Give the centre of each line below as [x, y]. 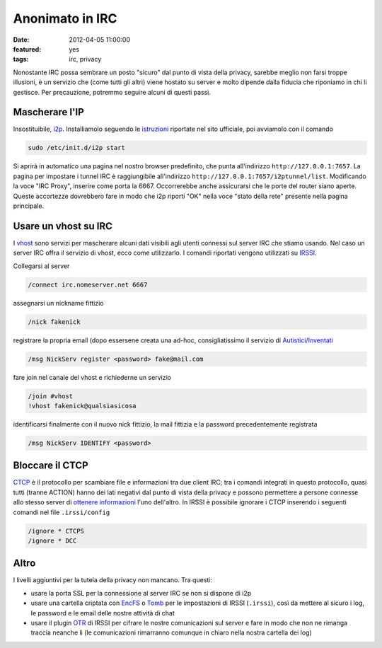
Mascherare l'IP [48, 112]
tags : [21, 59]
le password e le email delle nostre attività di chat [103, 613]
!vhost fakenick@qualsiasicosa [82, 406]
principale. [29, 206]
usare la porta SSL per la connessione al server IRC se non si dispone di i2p [141, 593]
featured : [27, 49]
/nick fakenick [54, 322]
